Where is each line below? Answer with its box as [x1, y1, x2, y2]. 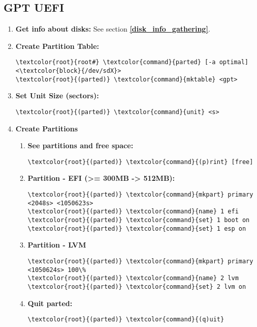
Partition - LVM [27, 239, 86, 250]
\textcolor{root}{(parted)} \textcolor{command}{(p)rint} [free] [27, 158, 253, 166]
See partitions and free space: [27, 140, 134, 151]
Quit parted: [27, 297, 73, 308]
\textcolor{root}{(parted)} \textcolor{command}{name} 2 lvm [27, 275, 239, 282]
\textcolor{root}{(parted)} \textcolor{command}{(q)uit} [27, 316, 224, 323]
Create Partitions [15, 123, 78, 133]
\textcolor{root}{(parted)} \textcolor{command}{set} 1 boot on [27, 216, 250, 224]
